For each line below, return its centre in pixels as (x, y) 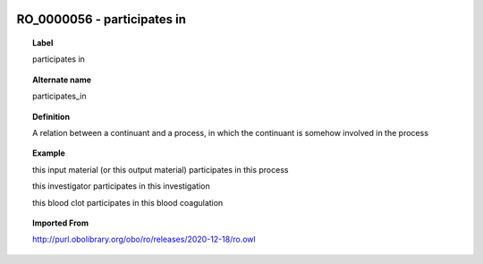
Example (49, 153)
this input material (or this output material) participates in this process (161, 169)
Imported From (61, 223)
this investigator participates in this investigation (121, 186)
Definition (51, 116)
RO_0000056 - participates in (102, 19)
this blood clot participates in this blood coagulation (128, 202)
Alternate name (62, 80)
